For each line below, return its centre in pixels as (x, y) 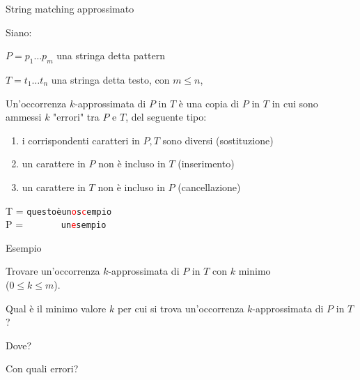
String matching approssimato (70, 8)
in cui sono (295, 103)
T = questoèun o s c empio (59, 210)
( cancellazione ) (209, 187)
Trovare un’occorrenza (53, 271)
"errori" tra (76, 117)
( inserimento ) (206, 164)
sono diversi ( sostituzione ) (218, 140)
